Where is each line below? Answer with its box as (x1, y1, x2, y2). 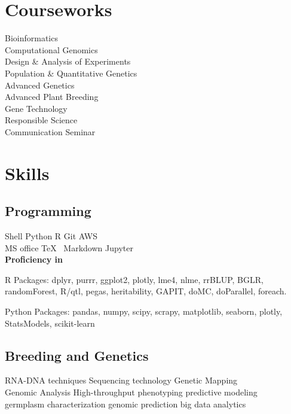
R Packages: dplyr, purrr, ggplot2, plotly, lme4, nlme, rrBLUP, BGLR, (5, 273, 264, 285)
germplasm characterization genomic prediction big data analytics (5, 397, 246, 410)
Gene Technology (5, 102, 68, 114)
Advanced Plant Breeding (5, 90, 99, 103)
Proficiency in (5, 253, 63, 266)
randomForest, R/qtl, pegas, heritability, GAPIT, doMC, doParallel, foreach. (5, 285, 287, 297)
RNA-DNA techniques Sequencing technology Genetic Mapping (5, 374, 238, 386)
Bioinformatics (5, 32, 58, 44)
